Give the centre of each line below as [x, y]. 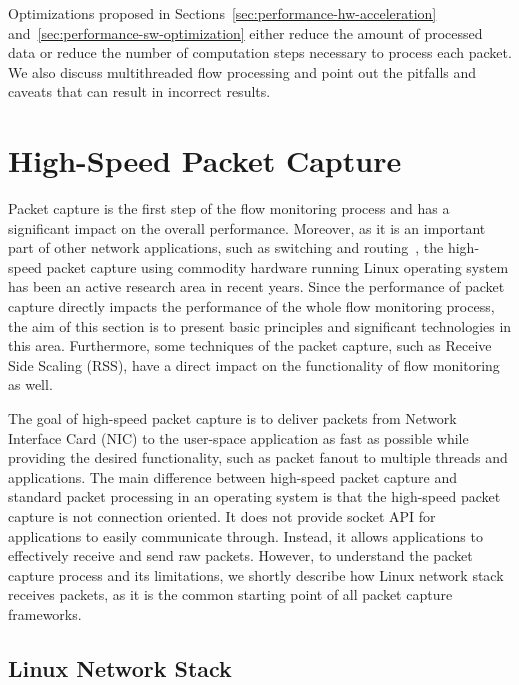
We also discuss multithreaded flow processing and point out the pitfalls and [242, 71]
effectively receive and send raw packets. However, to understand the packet [240, 555]
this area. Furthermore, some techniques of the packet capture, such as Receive [250, 345]
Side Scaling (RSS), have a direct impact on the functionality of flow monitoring [254, 364]
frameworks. [45, 613]
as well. [30, 384]
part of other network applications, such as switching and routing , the [226, 247]
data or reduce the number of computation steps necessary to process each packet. [260, 52]
